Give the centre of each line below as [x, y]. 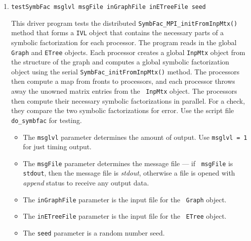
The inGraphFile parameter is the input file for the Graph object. [125, 199]
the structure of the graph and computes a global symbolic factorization [120, 62]
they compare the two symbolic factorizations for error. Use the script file [123, 110]
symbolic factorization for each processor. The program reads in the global [124, 42]
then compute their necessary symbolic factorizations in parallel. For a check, [128, 100]
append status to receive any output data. [86, 183]
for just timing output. [57, 147]
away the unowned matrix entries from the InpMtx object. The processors [124, 91]
